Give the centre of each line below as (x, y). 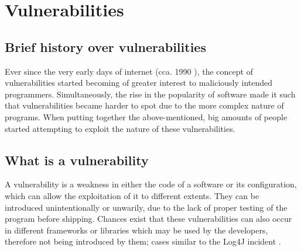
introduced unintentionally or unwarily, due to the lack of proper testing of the (146, 207)
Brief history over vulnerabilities (105, 46)
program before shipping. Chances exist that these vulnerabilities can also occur (148, 219)
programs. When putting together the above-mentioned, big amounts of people (146, 116)
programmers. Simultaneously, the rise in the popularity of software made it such (150, 94)
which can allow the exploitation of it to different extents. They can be (132, 195)
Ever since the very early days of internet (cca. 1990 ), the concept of (129, 71)
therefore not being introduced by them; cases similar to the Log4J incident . (143, 241)
